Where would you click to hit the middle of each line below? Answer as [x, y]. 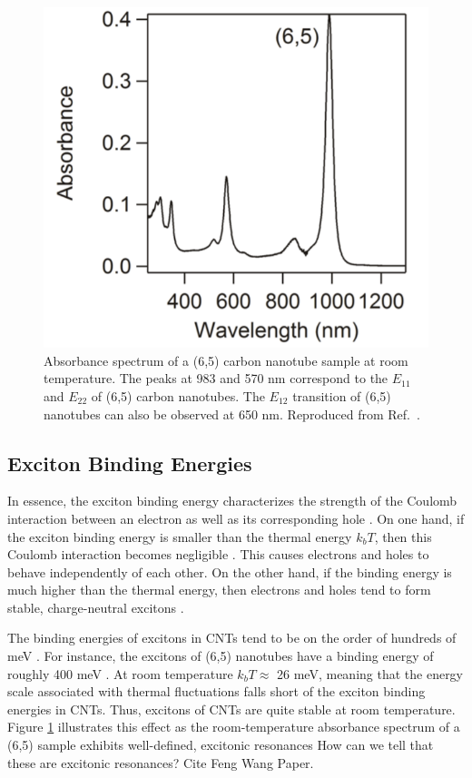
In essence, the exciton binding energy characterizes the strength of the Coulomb [232, 501]
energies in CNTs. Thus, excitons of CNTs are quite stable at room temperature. [231, 709]
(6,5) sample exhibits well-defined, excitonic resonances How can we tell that [221, 745]
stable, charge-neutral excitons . [96, 607]
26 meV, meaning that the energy [370, 673]
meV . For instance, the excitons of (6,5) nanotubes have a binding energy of [221, 656]
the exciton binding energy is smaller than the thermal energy [180, 536]
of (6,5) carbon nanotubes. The [178, 395]
